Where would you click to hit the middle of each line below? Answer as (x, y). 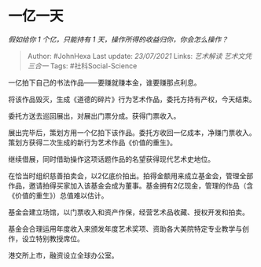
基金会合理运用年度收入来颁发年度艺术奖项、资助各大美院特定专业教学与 (125, 229)
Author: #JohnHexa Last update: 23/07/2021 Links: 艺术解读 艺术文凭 (140, 56)
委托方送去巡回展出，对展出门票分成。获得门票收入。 (94, 115)
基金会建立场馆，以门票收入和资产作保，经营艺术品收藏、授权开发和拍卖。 (129, 212)
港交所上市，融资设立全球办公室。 (63, 255)
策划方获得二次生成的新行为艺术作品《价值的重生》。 (92, 142)
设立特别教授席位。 (53, 238)
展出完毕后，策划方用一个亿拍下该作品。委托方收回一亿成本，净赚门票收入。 (132, 132)
